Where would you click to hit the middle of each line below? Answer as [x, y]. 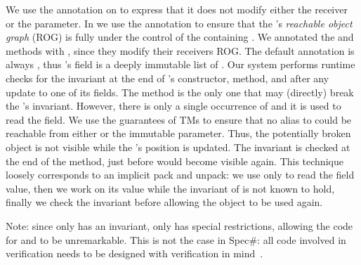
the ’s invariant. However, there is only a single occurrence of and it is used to [173, 106]
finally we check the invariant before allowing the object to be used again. [164, 202]
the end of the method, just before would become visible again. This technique [175, 161]
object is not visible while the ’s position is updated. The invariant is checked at [178, 147]
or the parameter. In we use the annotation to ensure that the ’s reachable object [179, 23]
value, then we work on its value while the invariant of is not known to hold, [170, 188]
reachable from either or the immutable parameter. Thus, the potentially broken [178, 133]
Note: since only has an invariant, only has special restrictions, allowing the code [179, 225]
